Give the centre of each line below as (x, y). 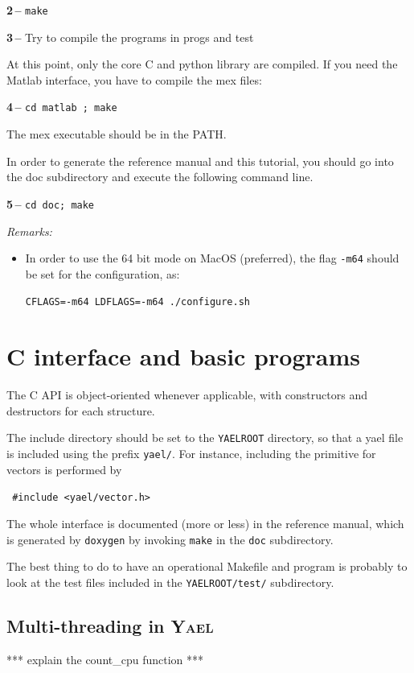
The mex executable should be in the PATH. (117, 134)
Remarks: (29, 231)
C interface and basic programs (183, 356)
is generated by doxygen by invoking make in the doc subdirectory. (170, 539)
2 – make (27, 10)
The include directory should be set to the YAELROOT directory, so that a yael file (205, 438)
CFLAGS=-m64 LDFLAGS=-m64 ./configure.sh (137, 302)
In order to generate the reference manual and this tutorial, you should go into (200, 161)
